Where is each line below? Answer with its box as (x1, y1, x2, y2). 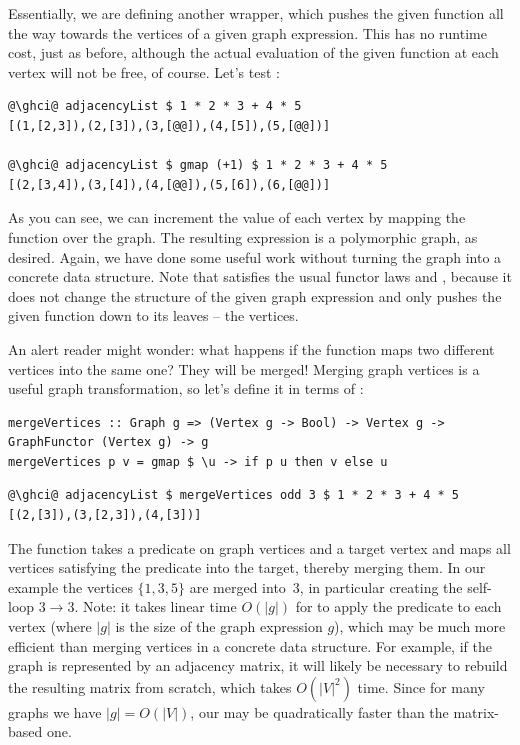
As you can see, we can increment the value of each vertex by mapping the (8, 207, 466, 228)
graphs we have (8, 701, 102, 722)
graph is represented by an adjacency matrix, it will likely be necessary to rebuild (8, 655, 508, 676)
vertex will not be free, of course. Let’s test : (8, 61, 280, 82)
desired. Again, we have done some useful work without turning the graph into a (8, 246, 502, 267)
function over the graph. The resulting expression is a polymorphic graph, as (8, 226, 478, 247)
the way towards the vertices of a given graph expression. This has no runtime (8, 22, 487, 43)
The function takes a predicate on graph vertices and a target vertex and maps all (8, 537, 511, 558)
